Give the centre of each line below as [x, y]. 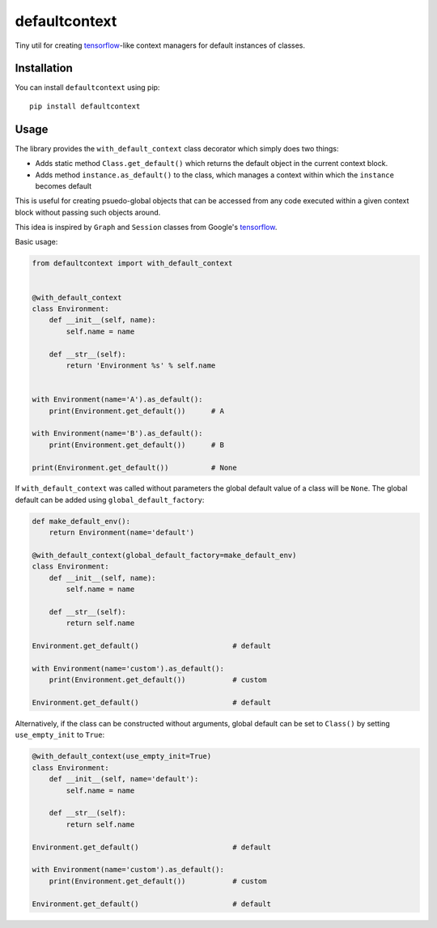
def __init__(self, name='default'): [124, 779]
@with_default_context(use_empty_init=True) [122, 756]
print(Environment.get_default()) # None [135, 467]
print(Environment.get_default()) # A [136, 411]
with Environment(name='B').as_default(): [117, 434]
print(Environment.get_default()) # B [136, 445]
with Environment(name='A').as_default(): [117, 400]
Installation [44, 68]
